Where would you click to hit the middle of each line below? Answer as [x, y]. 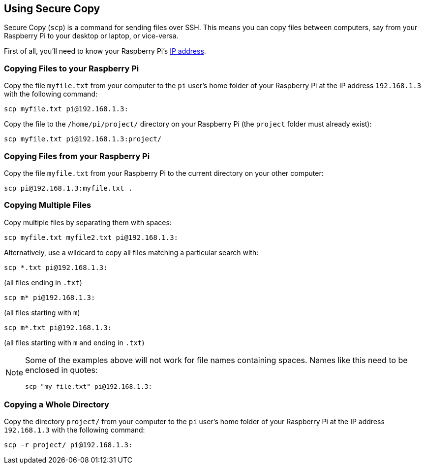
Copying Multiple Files [48, 205]
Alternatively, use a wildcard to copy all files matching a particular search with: [131, 252]
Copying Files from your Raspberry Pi [77, 156]
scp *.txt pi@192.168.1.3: [56, 267]
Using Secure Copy [52, 9]
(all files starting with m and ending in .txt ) [74, 342]
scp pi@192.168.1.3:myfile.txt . [68, 188]
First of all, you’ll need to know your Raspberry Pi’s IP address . [105, 51]
